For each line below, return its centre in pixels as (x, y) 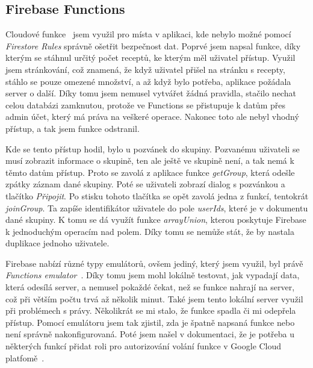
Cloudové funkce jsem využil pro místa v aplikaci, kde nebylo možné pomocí (148, 34)
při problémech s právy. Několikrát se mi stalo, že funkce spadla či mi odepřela (151, 310)
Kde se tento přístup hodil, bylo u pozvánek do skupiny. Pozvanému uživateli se (153, 148)
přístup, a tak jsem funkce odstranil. (73, 128)
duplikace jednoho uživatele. (57, 243)
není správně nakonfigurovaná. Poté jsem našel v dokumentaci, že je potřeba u (150, 334)
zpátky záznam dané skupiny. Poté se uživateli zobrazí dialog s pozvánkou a (145, 184)
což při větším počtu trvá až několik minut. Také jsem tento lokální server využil (154, 298)
